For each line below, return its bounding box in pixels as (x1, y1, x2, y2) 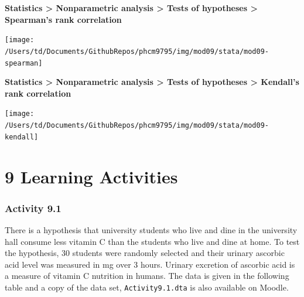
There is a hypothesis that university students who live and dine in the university (5, 223, 298, 235)
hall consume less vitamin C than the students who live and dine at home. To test (5, 235, 300, 247)
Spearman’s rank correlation (5, 13, 122, 25)
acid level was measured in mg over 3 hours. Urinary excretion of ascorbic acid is (5, 258, 295, 270)
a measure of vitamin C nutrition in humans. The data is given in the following (5, 269, 289, 282)
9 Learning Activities (5, 164, 178, 188)
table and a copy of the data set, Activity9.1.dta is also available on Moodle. (5, 281, 289, 293)
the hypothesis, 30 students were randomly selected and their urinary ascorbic (5, 247, 285, 259)
